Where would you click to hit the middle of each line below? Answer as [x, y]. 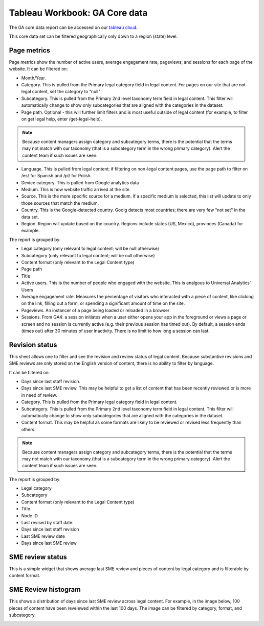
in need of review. [39, 395]
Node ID [30, 516]
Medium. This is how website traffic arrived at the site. [76, 190]
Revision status [33, 345]
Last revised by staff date [47, 523]
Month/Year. [34, 78]
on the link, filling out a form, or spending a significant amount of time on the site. [103, 303]
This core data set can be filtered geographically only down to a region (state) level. [93, 36]
